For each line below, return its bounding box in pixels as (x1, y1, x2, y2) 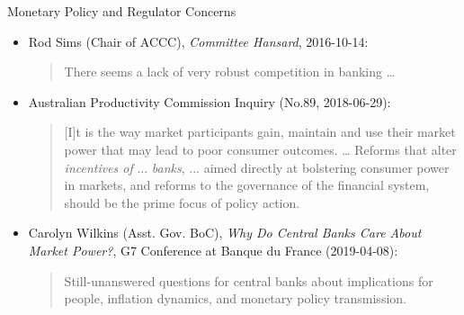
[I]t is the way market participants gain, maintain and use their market (64, 122, 456, 141)
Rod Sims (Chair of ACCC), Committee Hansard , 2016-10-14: (28, 31, 369, 50)
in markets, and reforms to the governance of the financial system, (64, 175, 430, 194)
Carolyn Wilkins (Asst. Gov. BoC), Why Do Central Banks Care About (28, 223, 422, 242)
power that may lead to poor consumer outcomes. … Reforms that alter (64, 139, 457, 158)
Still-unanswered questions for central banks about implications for (64, 271, 433, 290)
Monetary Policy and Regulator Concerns (7, 2, 236, 20)
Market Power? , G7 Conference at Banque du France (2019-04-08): (28, 240, 398, 259)
